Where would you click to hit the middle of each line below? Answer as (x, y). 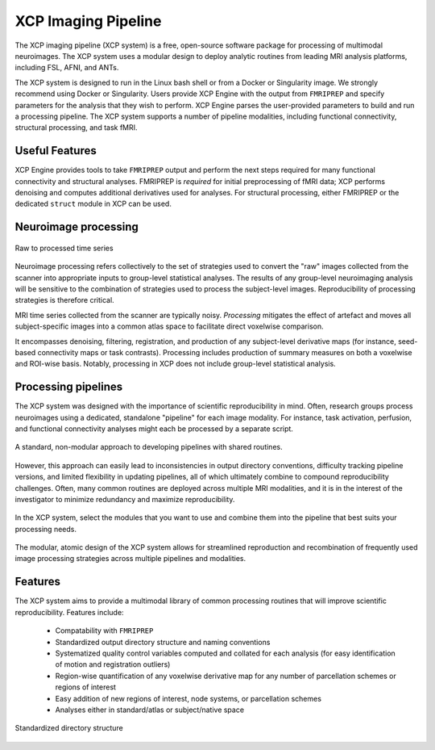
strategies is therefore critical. (64, 300)
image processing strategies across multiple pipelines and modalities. (130, 559)
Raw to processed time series (64, 248)
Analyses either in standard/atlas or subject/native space (150, 710)
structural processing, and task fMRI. (76, 128)
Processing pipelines (69, 387)
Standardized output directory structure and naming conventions (163, 642)
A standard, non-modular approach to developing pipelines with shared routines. (149, 447)
